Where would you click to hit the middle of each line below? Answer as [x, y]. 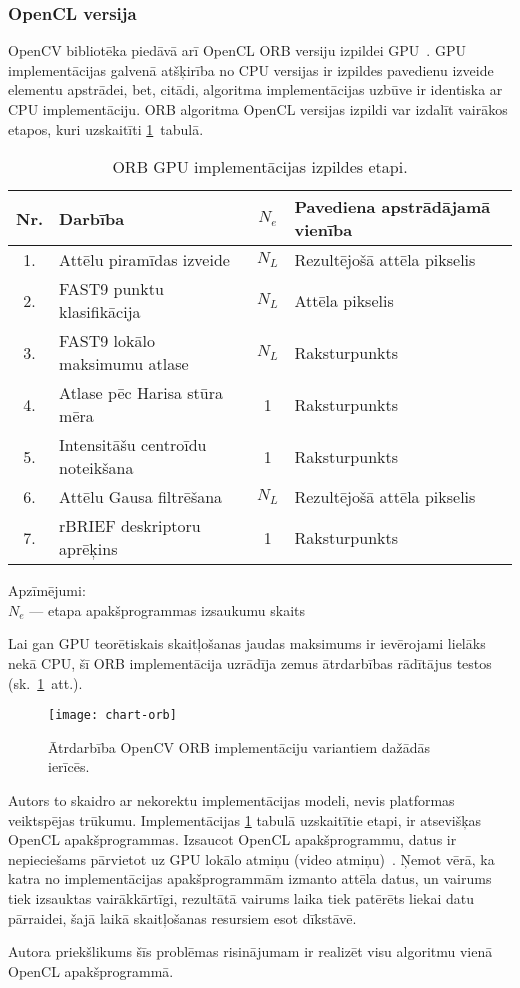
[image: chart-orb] [112, 715]
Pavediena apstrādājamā [392, 207]
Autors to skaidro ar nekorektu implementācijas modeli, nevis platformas [231, 800]
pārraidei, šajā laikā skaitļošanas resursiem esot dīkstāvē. [182, 917]
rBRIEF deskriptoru [130, 526]
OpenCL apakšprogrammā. [91, 970]
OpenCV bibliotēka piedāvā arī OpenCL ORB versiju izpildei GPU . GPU [237, 50]
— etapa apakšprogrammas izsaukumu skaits [167, 609]
